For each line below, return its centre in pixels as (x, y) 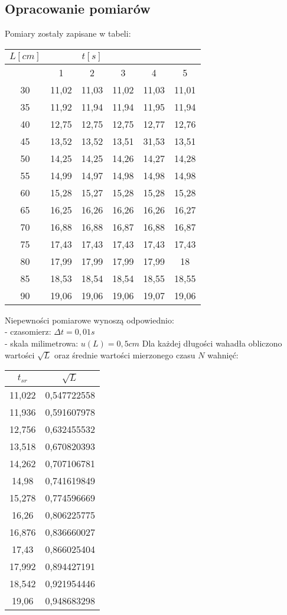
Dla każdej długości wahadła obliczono (212, 343)
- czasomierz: (28, 331)
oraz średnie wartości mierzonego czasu (125, 355)
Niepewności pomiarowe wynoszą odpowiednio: (89, 320)
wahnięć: (223, 355)
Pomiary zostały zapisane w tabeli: (68, 33)
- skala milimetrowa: (42, 343)
